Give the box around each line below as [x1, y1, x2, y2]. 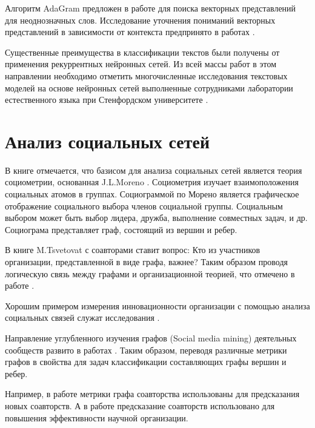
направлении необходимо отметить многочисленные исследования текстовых [5, 69, 288, 82]
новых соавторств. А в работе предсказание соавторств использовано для [5, 399, 275, 412]
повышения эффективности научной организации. [5, 411, 188, 424]
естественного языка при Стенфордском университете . [5, 93, 208, 106]
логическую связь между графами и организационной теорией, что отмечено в [5, 267, 295, 280]
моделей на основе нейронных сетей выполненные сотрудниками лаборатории [5, 81, 293, 94]
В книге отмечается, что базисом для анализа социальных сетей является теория [5, 163, 302, 176]
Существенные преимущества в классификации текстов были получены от [5, 45, 280, 58]
